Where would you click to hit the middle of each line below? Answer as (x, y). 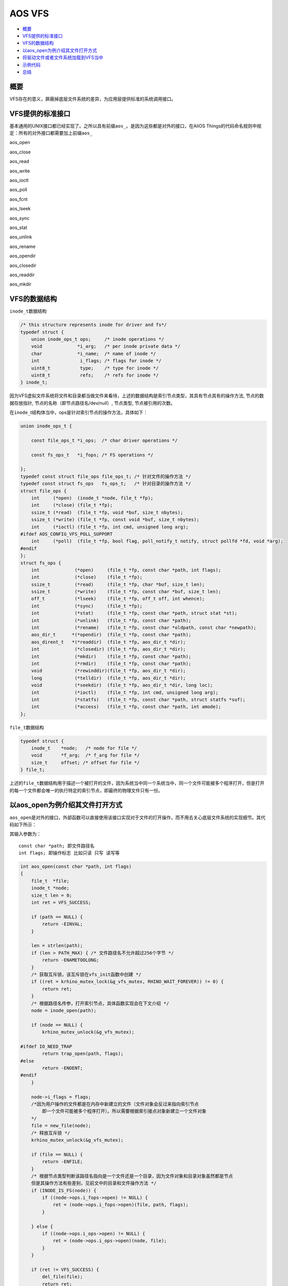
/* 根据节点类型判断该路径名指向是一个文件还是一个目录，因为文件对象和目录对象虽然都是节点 (132, 1176)
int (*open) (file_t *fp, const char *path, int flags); (126, 570)
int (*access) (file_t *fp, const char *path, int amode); (126, 707)
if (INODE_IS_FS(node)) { (64, 1190)
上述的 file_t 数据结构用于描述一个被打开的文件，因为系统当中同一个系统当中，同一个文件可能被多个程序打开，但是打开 (137, 783)
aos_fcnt (19, 199)
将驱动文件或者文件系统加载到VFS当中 (63, 58)
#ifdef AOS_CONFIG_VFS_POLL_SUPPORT (67, 534)
